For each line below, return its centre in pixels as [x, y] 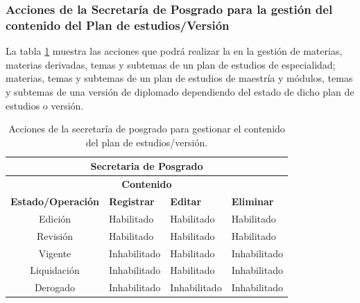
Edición [55, 218]
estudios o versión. [45, 105]
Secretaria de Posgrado [147, 166]
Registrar [132, 201]
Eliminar [252, 201]
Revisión [55, 235]
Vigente [55, 253]
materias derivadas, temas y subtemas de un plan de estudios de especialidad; [171, 64]
